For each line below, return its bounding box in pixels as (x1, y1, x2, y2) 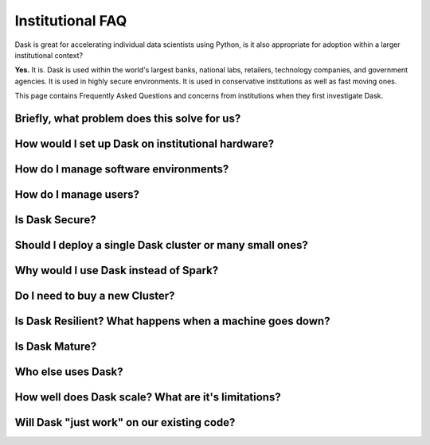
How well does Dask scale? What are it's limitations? (14, 390, 282, 404)
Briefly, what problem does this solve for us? (14, 111, 241, 125)
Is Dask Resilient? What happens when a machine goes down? (14, 315, 330, 328)
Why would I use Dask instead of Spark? (14, 264, 219, 277)
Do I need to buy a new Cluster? (14, 289, 175, 303)
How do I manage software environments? (14, 162, 229, 176)
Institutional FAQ (14, 12, 127, 29)
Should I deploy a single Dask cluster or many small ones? (14, 238, 308, 252)
